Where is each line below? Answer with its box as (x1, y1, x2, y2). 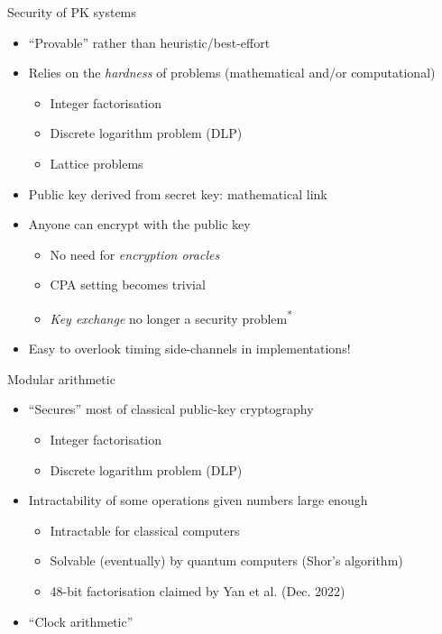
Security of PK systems (7, 3, 136, 21)
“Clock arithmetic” (28, 611, 134, 630)
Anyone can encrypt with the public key (28, 215, 251, 234)
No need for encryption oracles (50, 244, 220, 263)
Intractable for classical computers (50, 520, 240, 539)
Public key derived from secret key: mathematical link (28, 184, 327, 203)
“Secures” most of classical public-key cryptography (28, 400, 314, 418)
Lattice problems (50, 153, 143, 172)
